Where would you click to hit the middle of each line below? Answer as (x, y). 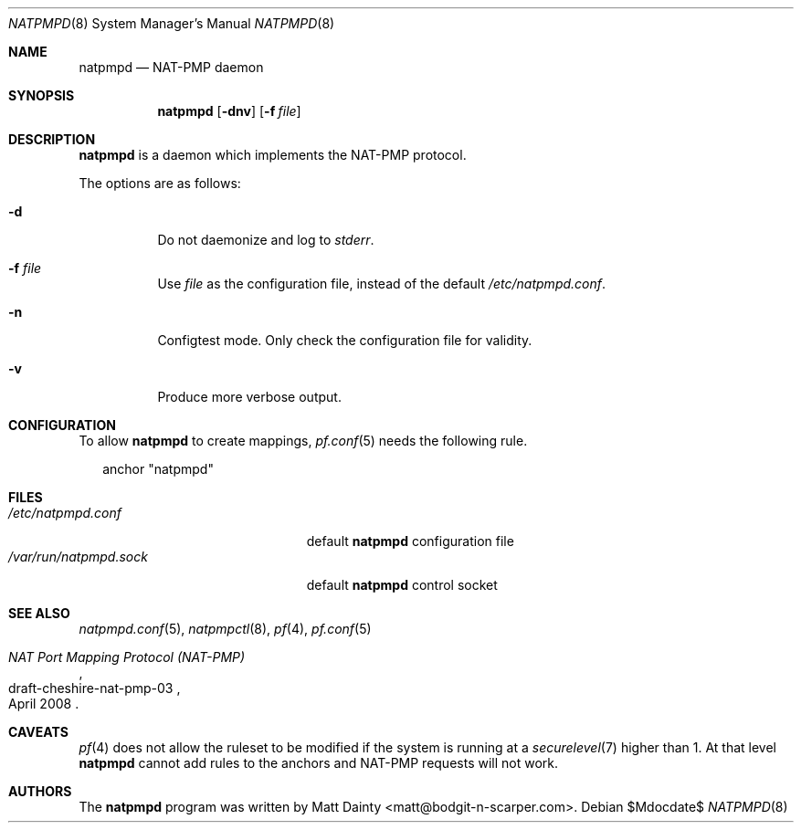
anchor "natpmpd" (158, 469)
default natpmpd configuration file (410, 541)
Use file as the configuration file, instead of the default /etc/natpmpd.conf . (382, 284)
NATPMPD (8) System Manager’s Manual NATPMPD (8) (172, 23)
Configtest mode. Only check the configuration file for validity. (345, 340)
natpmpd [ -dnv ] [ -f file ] (229, 111)
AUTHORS (40, 791)
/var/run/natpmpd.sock (78, 557)
